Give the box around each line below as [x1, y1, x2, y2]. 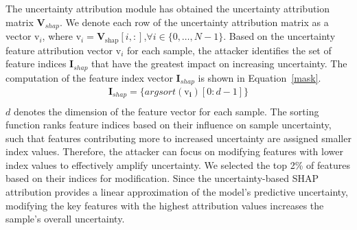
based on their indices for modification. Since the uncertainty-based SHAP [5, 171, 319, 185]
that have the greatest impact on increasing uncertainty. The [91, 56, 347, 71]
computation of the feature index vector [5, 70, 173, 84]
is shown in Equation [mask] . [198, 70, 321, 84]
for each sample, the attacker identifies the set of [126, 43, 332, 57]
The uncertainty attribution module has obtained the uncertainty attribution [5, 1, 330, 15]
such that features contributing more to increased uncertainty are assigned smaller [5, 130, 352, 145]
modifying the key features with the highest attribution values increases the [5, 198, 324, 212]
